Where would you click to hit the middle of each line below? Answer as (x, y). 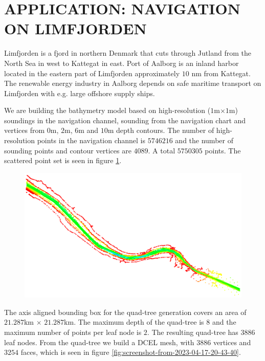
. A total (162, 150)
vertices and (232, 342)
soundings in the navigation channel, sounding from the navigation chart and (125, 120)
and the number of (204, 140)
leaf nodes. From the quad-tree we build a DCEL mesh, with (99, 342)
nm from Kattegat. (221, 73)
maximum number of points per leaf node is (73, 332)
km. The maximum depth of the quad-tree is (134, 322)
